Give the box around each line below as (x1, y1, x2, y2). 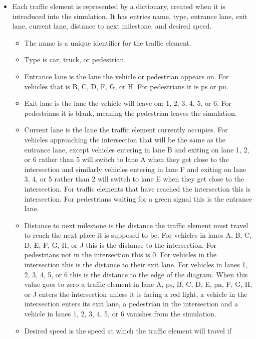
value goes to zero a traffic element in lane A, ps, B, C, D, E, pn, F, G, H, (24, 279, 252, 289)
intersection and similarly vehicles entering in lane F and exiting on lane (24, 163, 246, 174)
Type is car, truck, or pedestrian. (24, 54, 126, 65)
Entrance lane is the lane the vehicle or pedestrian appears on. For (24, 71, 229, 81)
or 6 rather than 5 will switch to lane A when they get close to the (24, 154, 229, 164)
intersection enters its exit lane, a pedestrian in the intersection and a (24, 298, 238, 309)
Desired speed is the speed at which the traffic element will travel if (24, 325, 231, 335)
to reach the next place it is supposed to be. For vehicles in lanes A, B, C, (24, 230, 252, 240)
